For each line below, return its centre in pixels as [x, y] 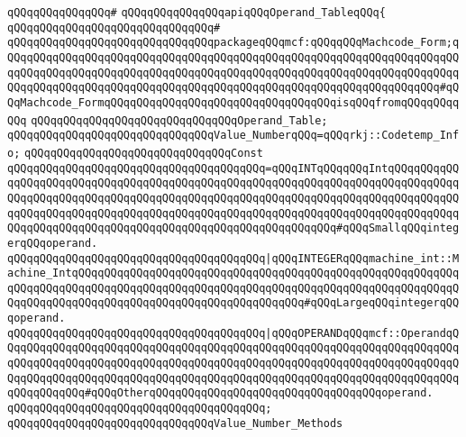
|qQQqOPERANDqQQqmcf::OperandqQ [362, 333]
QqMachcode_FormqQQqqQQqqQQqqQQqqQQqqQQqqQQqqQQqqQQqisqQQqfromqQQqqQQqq [233, 102]
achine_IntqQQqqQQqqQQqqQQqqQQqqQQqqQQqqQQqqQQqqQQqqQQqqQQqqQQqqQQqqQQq [233, 273]
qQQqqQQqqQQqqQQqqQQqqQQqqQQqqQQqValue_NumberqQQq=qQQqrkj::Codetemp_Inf [233, 136]
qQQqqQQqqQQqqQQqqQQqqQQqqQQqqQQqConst [144, 153]
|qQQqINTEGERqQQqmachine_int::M [362, 258]
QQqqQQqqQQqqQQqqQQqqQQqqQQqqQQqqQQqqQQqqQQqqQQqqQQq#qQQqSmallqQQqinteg [233, 228]
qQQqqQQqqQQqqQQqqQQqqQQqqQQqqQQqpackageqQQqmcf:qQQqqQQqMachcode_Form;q [233, 43]
